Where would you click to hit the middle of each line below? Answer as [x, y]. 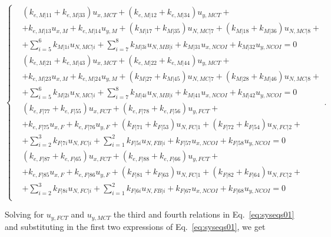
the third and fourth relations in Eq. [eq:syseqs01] [204, 214]
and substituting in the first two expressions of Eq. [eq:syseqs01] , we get [135, 226]
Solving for [24, 214]
